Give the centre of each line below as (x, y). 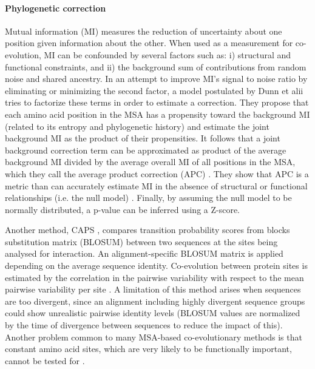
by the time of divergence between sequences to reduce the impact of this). (144, 325)
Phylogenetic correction (56, 8)
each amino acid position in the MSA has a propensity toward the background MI (157, 114)
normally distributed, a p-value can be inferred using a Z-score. (123, 209)
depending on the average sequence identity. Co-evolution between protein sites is (156, 266)
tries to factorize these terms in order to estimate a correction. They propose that (157, 102)
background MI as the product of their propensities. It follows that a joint (143, 138)
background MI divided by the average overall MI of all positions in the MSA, (150, 162)
